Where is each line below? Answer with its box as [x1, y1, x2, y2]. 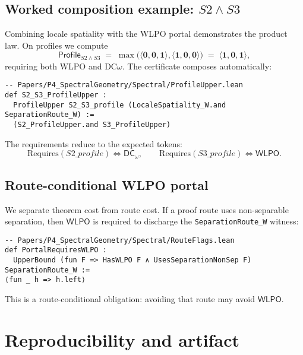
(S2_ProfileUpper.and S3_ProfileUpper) [13, 121, 171, 129]
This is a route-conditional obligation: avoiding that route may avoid [5, 293, 255, 305]
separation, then [5, 215, 64, 227]
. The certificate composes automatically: [122, 59, 272, 72]
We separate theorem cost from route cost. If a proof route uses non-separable [5, 203, 289, 215]
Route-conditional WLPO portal [5, 175, 209, 194]
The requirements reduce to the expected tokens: [5, 137, 182, 150]
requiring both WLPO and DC [5, 59, 117, 72]
